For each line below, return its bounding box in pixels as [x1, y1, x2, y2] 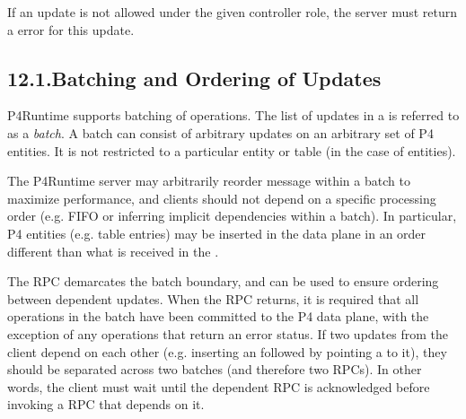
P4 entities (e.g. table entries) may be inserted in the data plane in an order [7, 223, 426, 242]
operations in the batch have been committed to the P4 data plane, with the [7, 307, 429, 326]
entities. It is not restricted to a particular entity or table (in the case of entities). [7, 141, 456, 160]
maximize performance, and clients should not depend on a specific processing [7, 188, 436, 207]
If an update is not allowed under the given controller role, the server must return [7, 3, 458, 21]
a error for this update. [7, 20, 135, 39]
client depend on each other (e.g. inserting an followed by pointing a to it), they [7, 342, 447, 361]
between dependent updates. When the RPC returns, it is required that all [7, 289, 419, 308]
